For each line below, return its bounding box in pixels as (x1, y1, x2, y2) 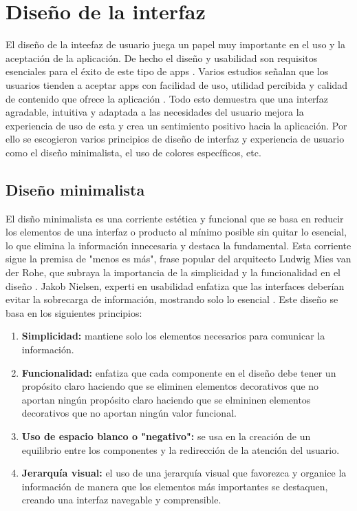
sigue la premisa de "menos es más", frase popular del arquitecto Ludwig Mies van (6, 251, 351, 266)
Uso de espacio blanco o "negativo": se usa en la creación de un (21, 428, 311, 443)
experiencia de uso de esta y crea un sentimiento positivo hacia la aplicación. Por (6, 118, 347, 132)
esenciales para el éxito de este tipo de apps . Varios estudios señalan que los (6, 64, 329, 79)
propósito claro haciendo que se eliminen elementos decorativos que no (21, 379, 319, 393)
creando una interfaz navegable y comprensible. (21, 492, 221, 507)
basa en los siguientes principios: (6, 305, 142, 320)
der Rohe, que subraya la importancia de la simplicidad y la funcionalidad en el (6, 265, 341, 280)
